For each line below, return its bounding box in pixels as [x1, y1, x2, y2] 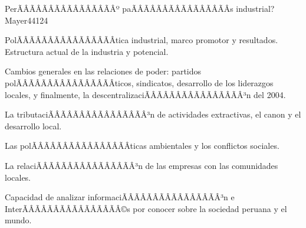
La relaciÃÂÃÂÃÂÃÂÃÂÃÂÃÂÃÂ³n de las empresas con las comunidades [5, 159, 278, 171]
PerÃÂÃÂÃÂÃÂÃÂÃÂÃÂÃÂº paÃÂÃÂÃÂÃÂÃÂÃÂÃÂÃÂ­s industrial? [5, 2, 275, 14]
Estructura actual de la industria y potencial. [5, 45, 169, 57]
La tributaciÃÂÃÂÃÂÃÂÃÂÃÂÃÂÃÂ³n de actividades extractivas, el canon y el [5, 108, 301, 120]
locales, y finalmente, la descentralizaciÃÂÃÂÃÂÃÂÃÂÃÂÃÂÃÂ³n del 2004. [5, 88, 286, 100]
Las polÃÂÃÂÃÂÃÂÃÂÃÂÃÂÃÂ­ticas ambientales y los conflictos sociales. [5, 139, 279, 152]
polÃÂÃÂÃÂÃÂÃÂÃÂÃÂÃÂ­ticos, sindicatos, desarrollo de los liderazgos [5, 76, 274, 89]
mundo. [5, 214, 32, 226]
